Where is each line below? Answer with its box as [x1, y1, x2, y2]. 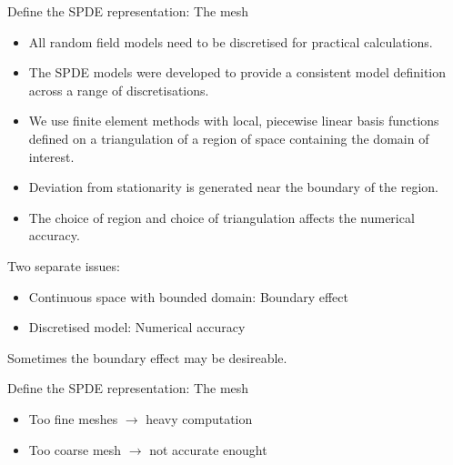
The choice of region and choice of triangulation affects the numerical [28, 207, 415, 227]
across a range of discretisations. [28, 80, 209, 99]
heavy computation [146, 409, 253, 428]
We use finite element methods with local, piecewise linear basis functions [28, 111, 439, 130]
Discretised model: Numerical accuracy [28, 318, 246, 337]
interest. [28, 147, 75, 166]
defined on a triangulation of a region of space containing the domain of [28, 128, 429, 147]
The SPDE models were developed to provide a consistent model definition [28, 63, 447, 82]
